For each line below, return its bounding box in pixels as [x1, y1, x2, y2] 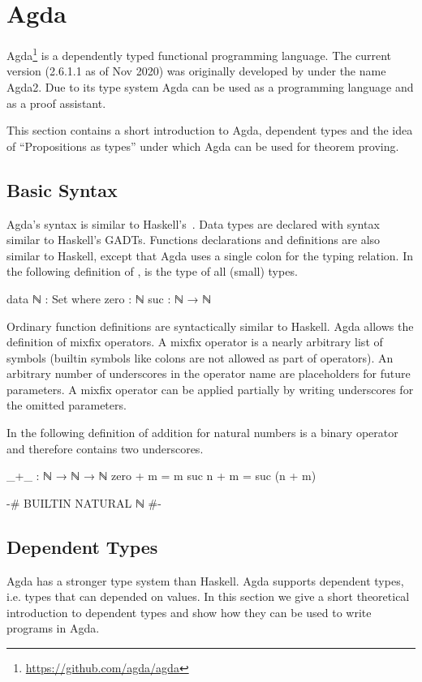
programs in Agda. [6, 620, 100, 637]
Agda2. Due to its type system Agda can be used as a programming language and [6, 78, 414, 95]
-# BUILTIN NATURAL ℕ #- [6, 494, 161, 511]
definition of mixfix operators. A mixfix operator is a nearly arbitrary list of [6, 333, 383, 350]
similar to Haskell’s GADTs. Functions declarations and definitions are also [6, 231, 381, 248]
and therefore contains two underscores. [6, 440, 204, 457]
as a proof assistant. [6, 94, 106, 111]
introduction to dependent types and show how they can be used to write [6, 603, 372, 620]
